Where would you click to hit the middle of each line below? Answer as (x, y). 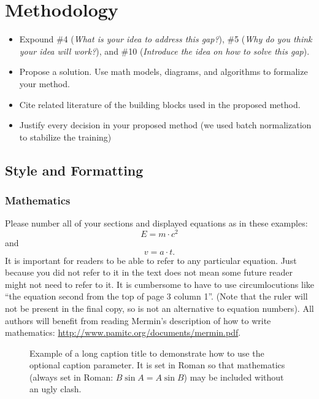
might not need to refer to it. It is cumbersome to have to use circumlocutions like (160, 284)
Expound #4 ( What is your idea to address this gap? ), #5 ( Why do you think (166, 39)
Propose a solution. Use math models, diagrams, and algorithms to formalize (163, 72)
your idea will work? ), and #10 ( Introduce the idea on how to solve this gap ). (164, 51)
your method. (44, 83)
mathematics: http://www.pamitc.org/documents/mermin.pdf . (123, 332)
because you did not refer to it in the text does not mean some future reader (149, 272)
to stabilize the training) (65, 137)
